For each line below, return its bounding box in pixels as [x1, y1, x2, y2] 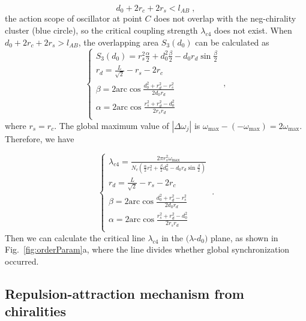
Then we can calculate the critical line [5, 231, 145, 244]
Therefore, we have [5, 132, 74, 145]
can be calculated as [195, 35, 269, 48]
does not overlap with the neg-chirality [154, 12, 296, 25]
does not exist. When [214, 24, 292, 37]
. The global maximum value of [54, 119, 169, 131]
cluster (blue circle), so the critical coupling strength [5, 24, 198, 37]
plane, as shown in [211, 231, 278, 244]
